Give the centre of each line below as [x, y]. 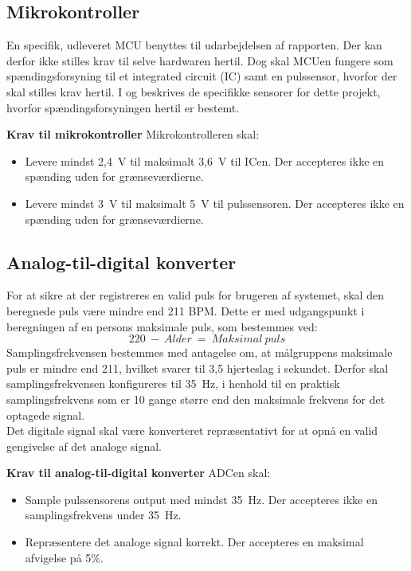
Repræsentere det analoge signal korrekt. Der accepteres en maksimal [194, 542]
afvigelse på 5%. [64, 557]
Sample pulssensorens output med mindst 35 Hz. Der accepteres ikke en [201, 499]
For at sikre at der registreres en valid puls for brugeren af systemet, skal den [195, 295]
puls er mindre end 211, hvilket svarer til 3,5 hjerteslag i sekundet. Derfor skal [198, 368]
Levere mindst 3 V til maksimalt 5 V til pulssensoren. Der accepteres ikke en [215, 203]
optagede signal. [46, 415]
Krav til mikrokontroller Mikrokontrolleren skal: [133, 134]
